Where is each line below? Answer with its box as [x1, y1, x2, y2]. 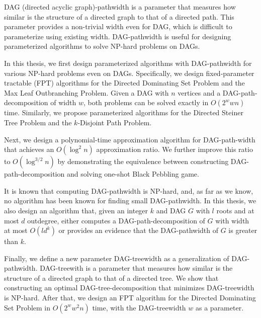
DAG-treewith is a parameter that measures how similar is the [40, 263, 233, 273]
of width [50, 97, 76, 108]
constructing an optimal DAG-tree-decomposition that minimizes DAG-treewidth [4, 282, 254, 293]
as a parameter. [196, 302, 244, 312]
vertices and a [178, 87, 221, 98]
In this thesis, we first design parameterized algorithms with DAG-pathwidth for [4, 57, 252, 68]
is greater [228, 225, 257, 235]
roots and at [216, 205, 254, 215]
